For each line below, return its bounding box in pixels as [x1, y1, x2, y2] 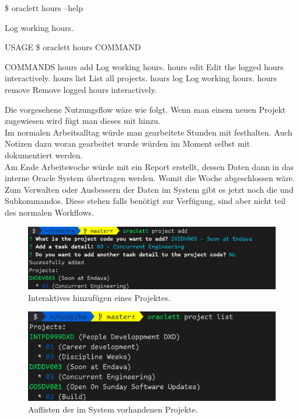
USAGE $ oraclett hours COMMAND [5, 41, 141, 53]
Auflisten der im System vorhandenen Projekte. [28, 403, 198, 415]
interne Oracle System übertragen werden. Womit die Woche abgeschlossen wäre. [5, 172, 295, 184]
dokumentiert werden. [5, 148, 83, 161]
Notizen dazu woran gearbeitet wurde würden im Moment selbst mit [5, 137, 250, 150]
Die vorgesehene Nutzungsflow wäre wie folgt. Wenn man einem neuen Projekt [5, 103, 286, 115]
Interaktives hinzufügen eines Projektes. [28, 291, 171, 303]
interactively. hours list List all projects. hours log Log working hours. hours [5, 72, 277, 84]
